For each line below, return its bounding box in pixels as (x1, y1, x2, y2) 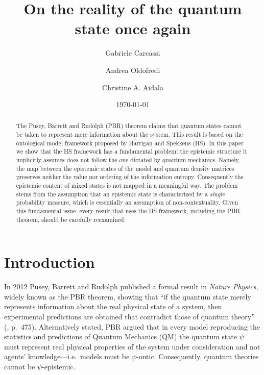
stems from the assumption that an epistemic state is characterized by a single (16, 189, 225, 198)
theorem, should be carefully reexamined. (16, 215, 126, 223)
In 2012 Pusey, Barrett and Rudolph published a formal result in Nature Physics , (4, 281, 258, 292)
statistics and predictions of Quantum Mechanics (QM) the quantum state (4, 331, 237, 342)
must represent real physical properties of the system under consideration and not (4, 341, 260, 352)
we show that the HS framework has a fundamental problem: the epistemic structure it (16, 147, 248, 156)
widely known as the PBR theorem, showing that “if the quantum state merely (4, 291, 251, 302)
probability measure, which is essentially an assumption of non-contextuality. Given (16, 198, 238, 207)
